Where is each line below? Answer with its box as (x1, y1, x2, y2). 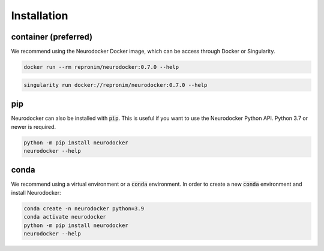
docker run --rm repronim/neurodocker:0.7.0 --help (23, 63, 179, 71)
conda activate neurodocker (23, 213, 106, 220)
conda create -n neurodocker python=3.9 (23, 205, 144, 212)
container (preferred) (11, 32, 93, 42)
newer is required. (11, 123, 56, 130)
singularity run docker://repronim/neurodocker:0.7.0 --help (23, 81, 208, 88)
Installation (11, 9, 68, 22)
